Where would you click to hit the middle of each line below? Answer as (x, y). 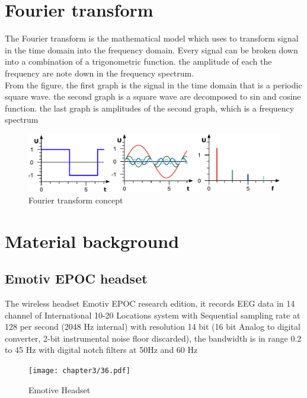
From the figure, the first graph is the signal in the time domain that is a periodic (153, 85)
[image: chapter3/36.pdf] (79, 370)
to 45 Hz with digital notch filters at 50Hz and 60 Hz (101, 350)
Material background (92, 241)
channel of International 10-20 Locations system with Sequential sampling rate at (153, 315)
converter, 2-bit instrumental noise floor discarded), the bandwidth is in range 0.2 (153, 338)
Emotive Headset (60, 389)
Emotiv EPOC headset (76, 278)
